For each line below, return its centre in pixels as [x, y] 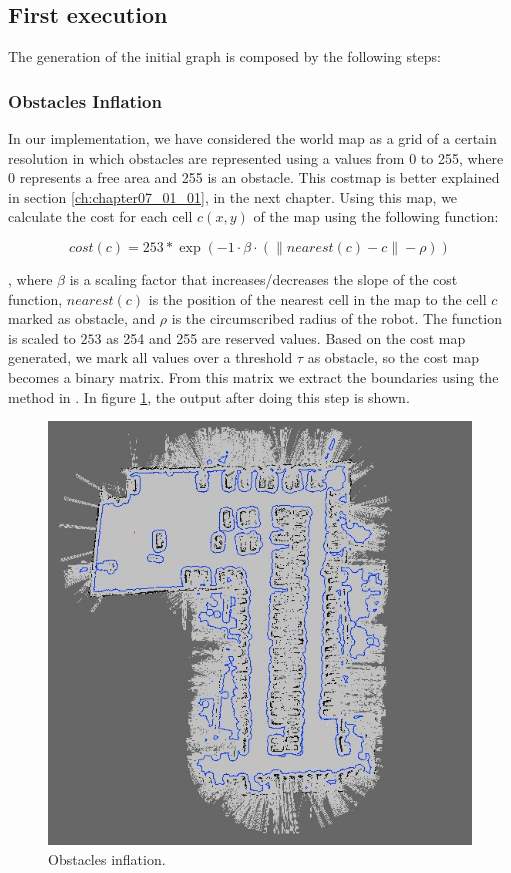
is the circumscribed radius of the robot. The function [336, 318]
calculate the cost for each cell [100, 216]
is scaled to [42, 337]
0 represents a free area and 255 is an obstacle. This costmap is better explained [254, 177]
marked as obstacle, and [82, 318]
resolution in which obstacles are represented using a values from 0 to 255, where [256, 157]
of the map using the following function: [376, 216]
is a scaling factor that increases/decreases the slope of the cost [263, 278]
